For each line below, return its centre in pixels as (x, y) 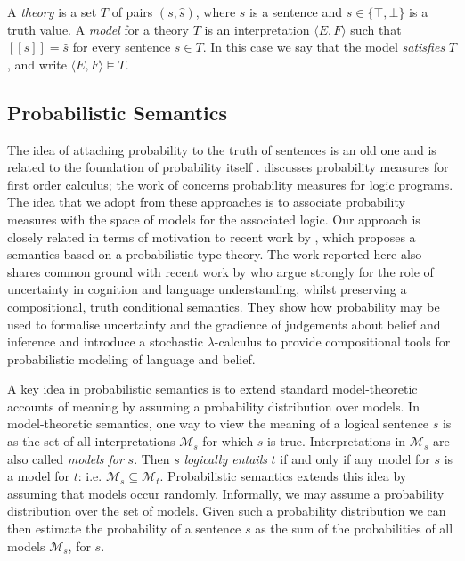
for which (228, 441)
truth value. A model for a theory (98, 29)
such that (376, 29)
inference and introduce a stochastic (105, 341)
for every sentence (122, 47)
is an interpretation (257, 29)
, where (216, 12)
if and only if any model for (355, 458)
